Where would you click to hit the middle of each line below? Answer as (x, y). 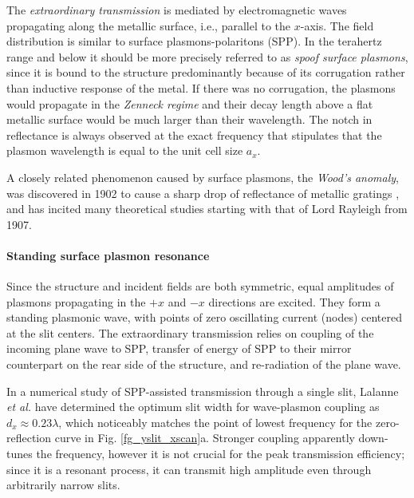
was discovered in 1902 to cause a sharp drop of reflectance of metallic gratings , (203, 193)
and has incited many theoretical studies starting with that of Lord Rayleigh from (207, 209)
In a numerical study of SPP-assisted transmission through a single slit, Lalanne (203, 391)
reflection (29, 438)
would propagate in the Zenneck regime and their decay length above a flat (190, 103)
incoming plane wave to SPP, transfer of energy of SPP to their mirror (179, 348)
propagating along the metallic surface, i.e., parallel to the (149, 25)
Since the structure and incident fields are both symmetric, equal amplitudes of (200, 286)
